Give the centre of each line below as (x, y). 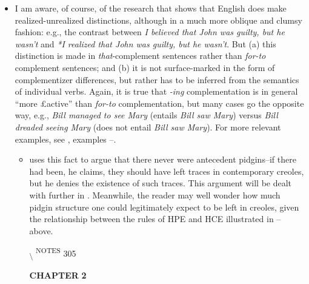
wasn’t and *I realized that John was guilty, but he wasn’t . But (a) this (145, 43)
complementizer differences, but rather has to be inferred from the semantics (157, 79)
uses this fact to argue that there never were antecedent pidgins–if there (163, 159)
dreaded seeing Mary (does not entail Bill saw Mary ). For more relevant (148, 127)
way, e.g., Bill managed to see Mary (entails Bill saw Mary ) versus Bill (146, 115)
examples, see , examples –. (65, 139)
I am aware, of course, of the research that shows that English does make (151, 8)
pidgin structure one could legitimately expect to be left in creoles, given (164, 207)
